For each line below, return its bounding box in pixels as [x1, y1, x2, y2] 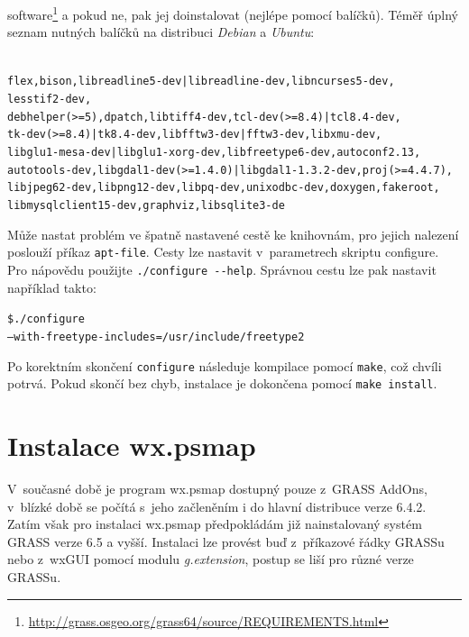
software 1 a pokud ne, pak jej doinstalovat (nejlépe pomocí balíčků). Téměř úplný [7, 3, 458, 23]
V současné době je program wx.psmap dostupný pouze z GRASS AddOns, [7, 478, 428, 497]
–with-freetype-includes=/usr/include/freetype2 [7, 330, 305, 343]
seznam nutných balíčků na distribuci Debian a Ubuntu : [7, 23, 315, 41]
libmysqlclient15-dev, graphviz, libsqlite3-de [7, 199, 285, 213]
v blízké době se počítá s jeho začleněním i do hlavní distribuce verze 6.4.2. [7, 496, 427, 515]
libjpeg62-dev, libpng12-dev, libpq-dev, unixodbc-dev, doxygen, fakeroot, [7, 181, 440, 195]
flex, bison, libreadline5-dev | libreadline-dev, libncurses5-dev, [7, 75, 395, 88]
